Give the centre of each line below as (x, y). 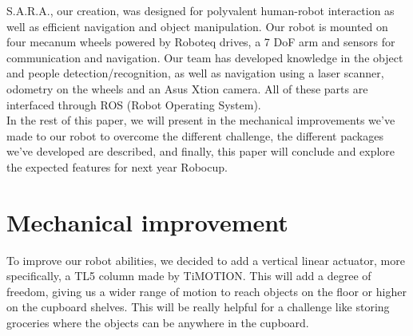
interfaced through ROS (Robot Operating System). (134, 104)
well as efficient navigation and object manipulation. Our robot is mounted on (197, 26)
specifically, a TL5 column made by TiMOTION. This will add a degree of (189, 276)
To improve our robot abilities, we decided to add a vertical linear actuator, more (206, 260)
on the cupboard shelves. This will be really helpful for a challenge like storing (198, 307)
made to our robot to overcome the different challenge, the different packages (195, 135)
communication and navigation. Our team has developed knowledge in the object (205, 57)
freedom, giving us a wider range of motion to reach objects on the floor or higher (206, 291)
